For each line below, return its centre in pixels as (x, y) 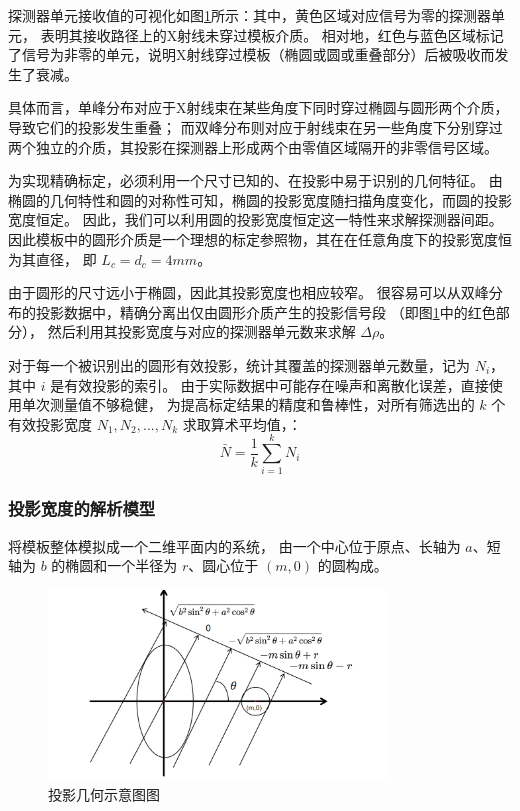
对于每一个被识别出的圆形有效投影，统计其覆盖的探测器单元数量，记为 (239, 364)
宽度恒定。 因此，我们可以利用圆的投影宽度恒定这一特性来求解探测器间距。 (255, 219)
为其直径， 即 (52, 258)
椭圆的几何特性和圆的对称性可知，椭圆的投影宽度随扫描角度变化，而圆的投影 (260, 199)
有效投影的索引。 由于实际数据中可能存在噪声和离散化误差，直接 (276, 384)
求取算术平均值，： (242, 423)
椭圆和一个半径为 (121, 565)
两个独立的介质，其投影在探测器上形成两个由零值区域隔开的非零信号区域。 (253, 146)
